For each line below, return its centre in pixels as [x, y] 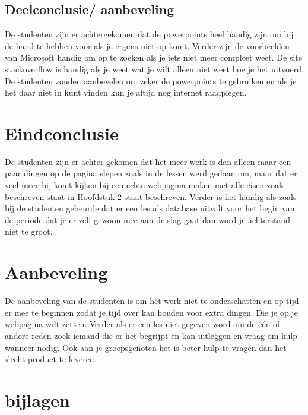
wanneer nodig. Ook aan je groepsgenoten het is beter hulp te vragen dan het [146, 347]
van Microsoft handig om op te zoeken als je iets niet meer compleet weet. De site [153, 57]
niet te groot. [29, 231]
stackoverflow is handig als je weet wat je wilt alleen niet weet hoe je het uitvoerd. [154, 69]
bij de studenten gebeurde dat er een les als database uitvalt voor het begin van [150, 208]
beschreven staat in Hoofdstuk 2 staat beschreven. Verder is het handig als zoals [151, 196]
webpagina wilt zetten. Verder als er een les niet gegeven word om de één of [142, 324]
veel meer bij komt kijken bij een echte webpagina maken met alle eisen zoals [145, 185]
